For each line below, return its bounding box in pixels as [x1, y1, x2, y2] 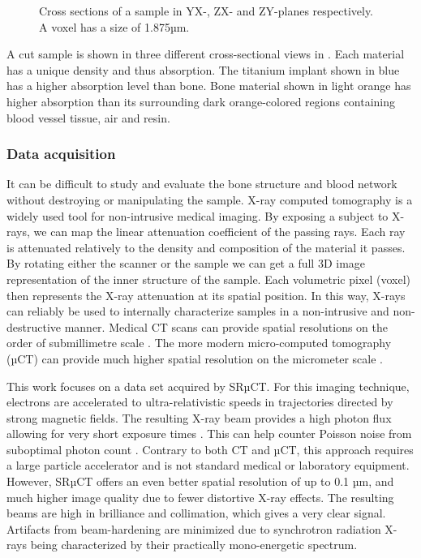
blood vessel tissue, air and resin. [6, 109, 170, 126]
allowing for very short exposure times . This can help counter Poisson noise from [6, 425, 412, 442]
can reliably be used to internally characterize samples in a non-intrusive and [6, 303, 389, 320]
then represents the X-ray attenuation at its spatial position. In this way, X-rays [6, 286, 406, 303]
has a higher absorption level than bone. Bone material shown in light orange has [6, 77, 411, 94]
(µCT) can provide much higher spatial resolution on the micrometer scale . [6, 350, 383, 367]
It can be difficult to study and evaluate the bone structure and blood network [6, 175, 397, 192]
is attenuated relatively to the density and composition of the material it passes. [6, 238, 406, 255]
